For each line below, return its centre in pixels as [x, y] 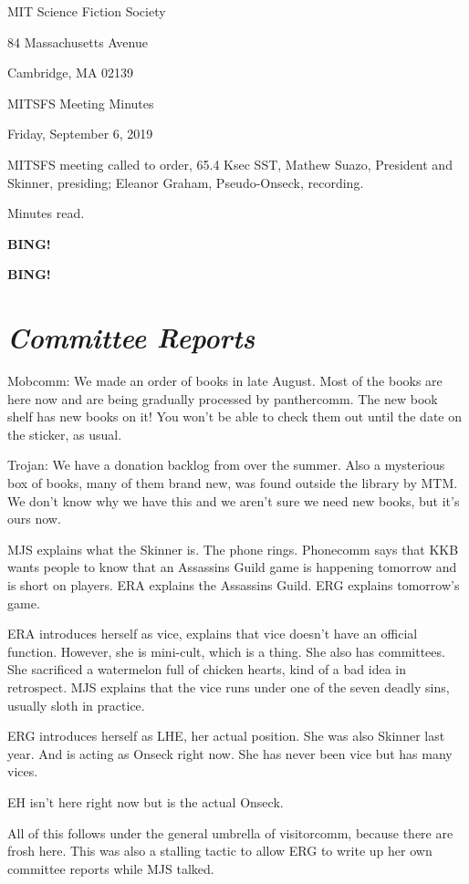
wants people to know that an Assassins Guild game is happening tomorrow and [232, 567]
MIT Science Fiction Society [87, 11]
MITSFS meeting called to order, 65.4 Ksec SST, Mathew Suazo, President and [230, 164]
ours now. [34, 519]
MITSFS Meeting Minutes [81, 103]
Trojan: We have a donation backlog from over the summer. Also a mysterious [226, 465]
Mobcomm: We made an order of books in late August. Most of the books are [225, 381]
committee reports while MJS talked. [111, 868]
